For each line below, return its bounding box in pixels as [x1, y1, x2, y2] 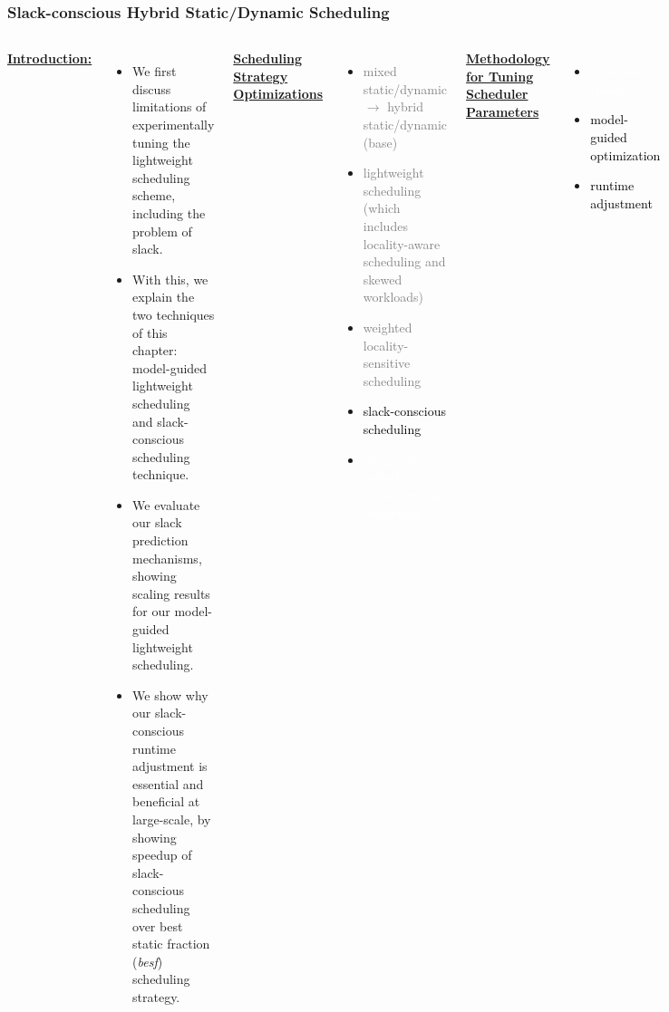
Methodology [466, 49, 550, 68]
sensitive [363, 353, 411, 372]
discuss [132, 79, 171, 98]
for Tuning [466, 66, 534, 85]
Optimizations [233, 84, 324, 103]
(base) [363, 132, 398, 151]
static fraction [132, 934, 210, 953]
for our [132, 602, 170, 621]
